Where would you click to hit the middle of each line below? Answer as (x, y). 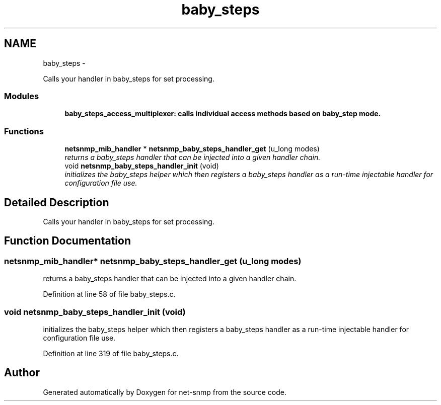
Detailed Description (57, 202)
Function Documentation (67, 241)
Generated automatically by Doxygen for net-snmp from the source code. (165, 392)
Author (22, 373)
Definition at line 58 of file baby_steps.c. (109, 294)
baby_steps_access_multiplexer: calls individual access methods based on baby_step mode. (223, 114)
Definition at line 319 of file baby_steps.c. (111, 353)
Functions (24, 131)
